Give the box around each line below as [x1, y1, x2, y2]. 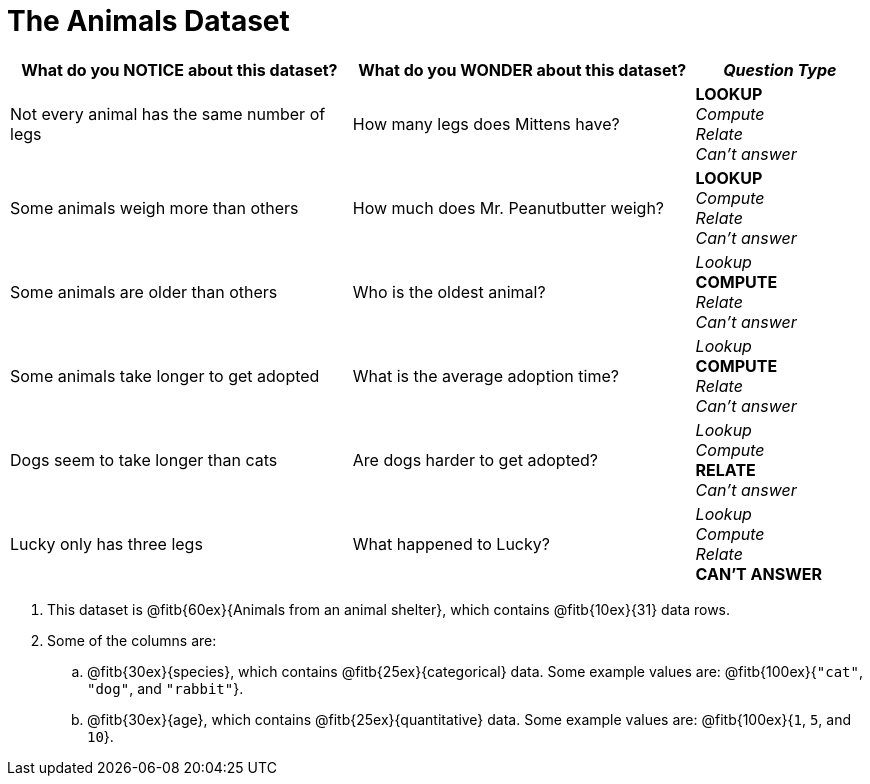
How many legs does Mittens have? [352, 113, 620, 134]
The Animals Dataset [7, 4, 290, 38]
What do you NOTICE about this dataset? [21, 59, 338, 80]
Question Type [723, 59, 837, 80]
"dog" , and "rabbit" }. [87, 679, 244, 697]
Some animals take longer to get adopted [10, 365, 320, 386]
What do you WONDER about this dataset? [358, 59, 687, 80]
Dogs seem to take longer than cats [10, 449, 278, 470]
